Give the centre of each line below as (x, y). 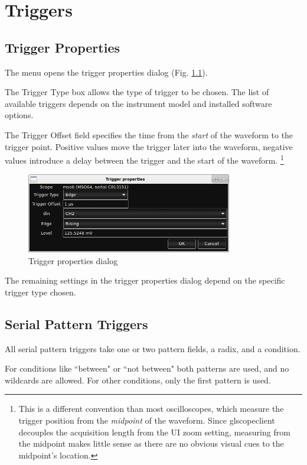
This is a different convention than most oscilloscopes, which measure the (151, 409)
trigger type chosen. (40, 292)
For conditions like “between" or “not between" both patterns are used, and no (147, 368)
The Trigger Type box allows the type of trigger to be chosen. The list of (137, 92)
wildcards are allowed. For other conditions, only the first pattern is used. (138, 380)
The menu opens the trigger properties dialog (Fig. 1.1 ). (106, 72)
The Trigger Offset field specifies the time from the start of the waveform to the (149, 134)
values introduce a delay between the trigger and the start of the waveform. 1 (144, 159)
